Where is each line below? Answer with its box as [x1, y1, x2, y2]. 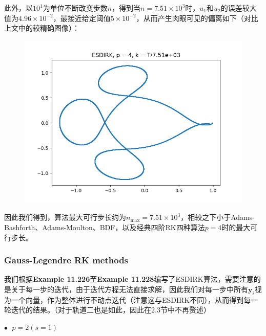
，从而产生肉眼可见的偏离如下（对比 [136, 12, 258, 23]
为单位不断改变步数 [43, 3, 108, 13]
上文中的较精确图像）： [4, 23, 79, 33]
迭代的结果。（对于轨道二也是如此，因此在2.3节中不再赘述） [11, 304, 211, 315]
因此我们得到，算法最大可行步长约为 [4, 212, 126, 222]
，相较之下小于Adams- [180, 212, 255, 222]
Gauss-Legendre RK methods [4, 254, 129, 266]
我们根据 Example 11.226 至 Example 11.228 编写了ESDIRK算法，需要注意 [4, 274, 254, 284]
